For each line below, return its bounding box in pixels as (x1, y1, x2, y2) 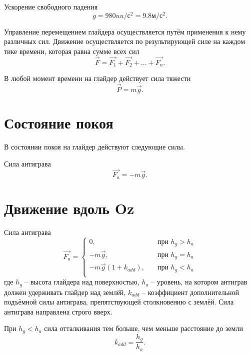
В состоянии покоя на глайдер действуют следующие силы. (4, 141, 185, 152)
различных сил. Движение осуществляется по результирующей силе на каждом (4, 36, 245, 46)
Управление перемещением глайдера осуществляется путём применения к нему (4, 26, 246, 36)
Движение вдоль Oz (4, 198, 134, 218)
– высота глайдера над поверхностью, (24, 276, 139, 287)
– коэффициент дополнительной (142, 286, 239, 297)
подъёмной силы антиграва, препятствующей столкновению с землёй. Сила (4, 296, 234, 307)
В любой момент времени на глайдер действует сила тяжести (4, 73, 191, 83)
